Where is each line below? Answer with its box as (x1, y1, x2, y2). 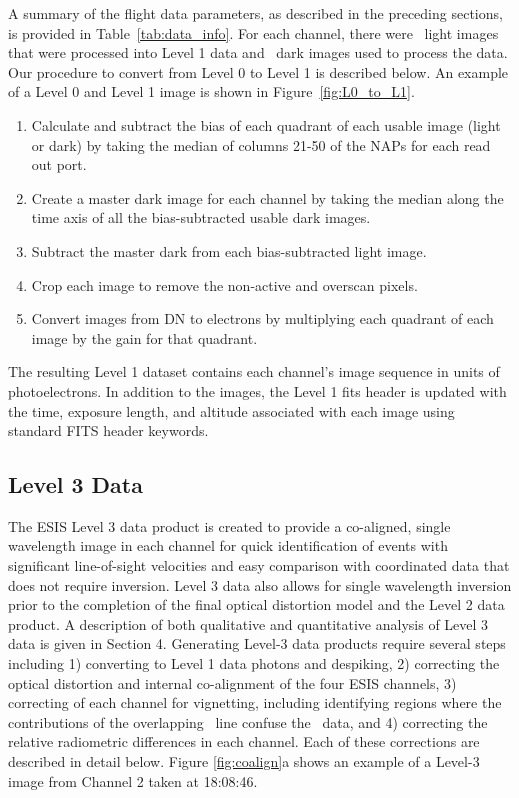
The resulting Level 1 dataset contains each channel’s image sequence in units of (8, 361, 500, 382)
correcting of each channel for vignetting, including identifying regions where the (8, 692, 502, 713)
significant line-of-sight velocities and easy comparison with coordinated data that (8, 555, 510, 576)
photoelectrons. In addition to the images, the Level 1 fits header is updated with (8, 380, 507, 401)
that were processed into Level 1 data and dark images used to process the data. (8, 42, 508, 63)
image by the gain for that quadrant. (31, 327, 258, 348)
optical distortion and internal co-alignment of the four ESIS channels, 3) (8, 672, 457, 693)
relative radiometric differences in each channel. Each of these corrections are (8, 731, 480, 752)
